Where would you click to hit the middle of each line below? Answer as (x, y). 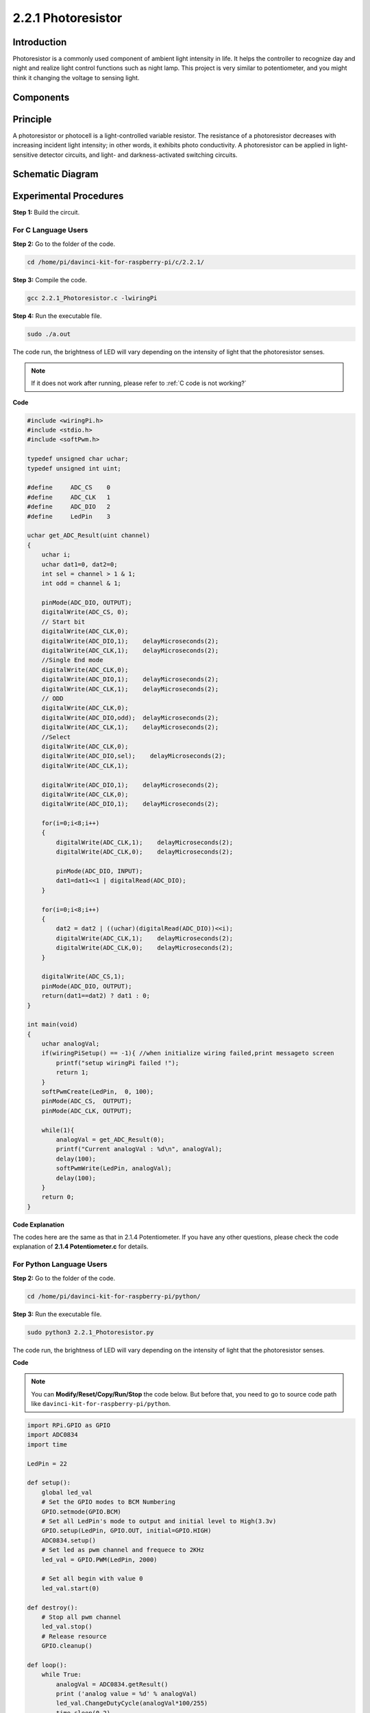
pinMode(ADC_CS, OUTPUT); (87, 1101)
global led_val (67, 1492)
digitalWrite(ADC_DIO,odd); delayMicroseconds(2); (130, 717)
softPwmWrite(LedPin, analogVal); (114, 1169)
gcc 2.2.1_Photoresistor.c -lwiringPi (92, 298)
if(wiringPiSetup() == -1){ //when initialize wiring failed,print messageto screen (188, 1053)
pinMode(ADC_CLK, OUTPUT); (87, 1111)
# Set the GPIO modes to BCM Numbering (109, 1502)
